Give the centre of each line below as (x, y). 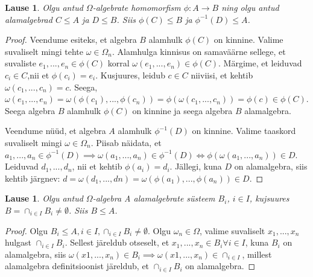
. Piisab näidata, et (126, 142)
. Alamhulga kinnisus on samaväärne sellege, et (199, 51)
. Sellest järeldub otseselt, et (117, 242)
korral (119, 63)
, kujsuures (269, 198)
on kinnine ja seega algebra (182, 110)
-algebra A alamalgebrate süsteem (154, 198)
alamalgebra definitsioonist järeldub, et (77, 266)
